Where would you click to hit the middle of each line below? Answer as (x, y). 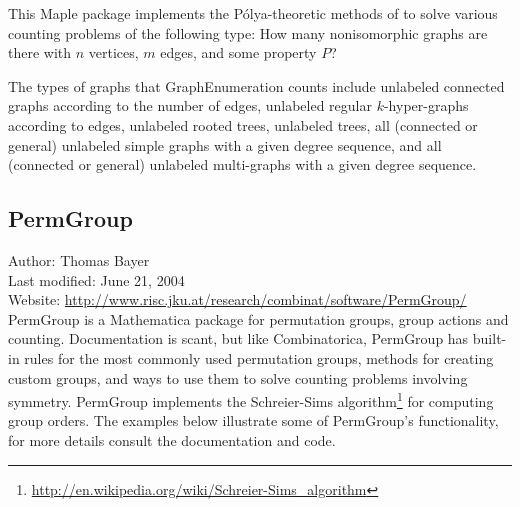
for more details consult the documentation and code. (172, 439)
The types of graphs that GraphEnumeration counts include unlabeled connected (256, 85)
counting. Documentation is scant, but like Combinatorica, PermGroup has (238, 338)
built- (489, 338)
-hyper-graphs (426, 105)
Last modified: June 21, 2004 (96, 279)
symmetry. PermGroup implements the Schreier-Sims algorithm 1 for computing (251, 399)
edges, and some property (238, 52)
